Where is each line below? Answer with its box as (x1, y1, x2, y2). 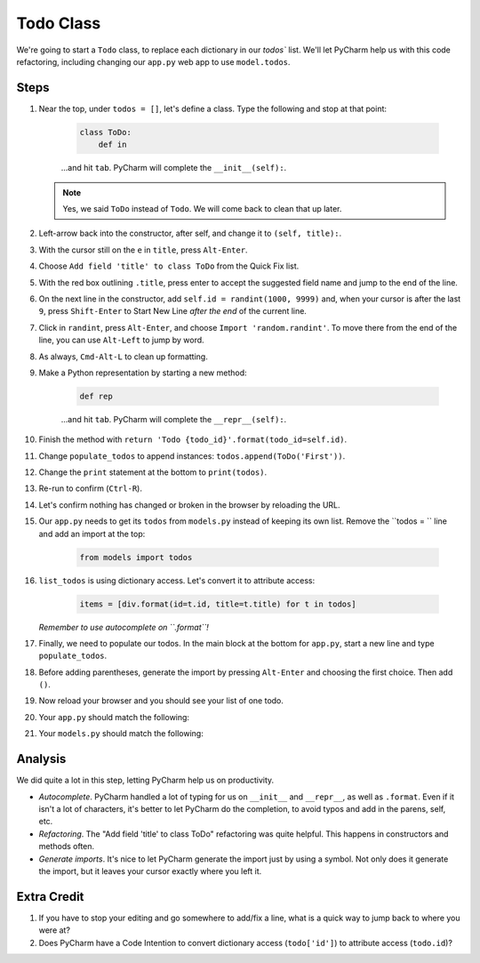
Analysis (16, 751, 67, 766)
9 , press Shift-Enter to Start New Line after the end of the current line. (38, 306, 307, 317)
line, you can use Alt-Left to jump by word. (38, 334, 204, 346)
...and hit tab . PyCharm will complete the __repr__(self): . (60, 413, 287, 424)
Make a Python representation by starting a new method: (38, 367, 248, 378)
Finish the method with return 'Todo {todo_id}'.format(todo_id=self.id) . (38, 434, 347, 445)
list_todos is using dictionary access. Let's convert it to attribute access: (38, 574, 316, 586)
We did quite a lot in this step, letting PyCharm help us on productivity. (16, 774, 275, 786)
